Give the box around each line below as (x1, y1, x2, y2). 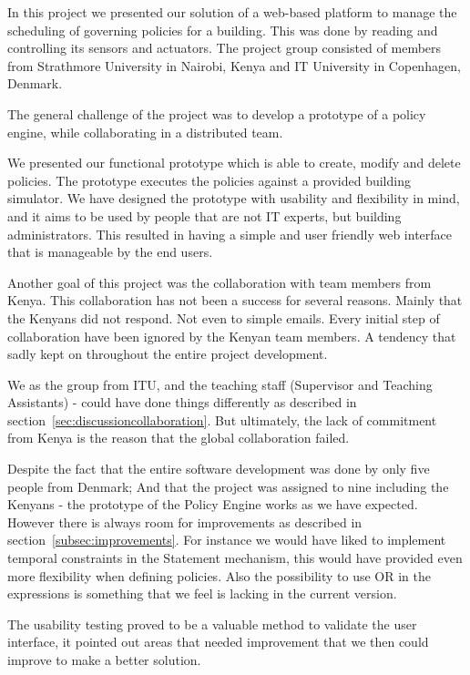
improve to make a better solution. (7, 650, 201, 669)
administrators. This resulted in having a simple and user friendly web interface (7, 224, 452, 243)
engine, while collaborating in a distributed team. (7, 122, 283, 141)
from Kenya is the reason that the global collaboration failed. (7, 428, 350, 447)
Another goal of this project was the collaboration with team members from (7, 272, 432, 291)
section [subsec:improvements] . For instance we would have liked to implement (7, 530, 446, 549)
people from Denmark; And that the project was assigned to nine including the (7, 476, 449, 496)
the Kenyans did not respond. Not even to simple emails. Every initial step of (7, 308, 440, 327)
